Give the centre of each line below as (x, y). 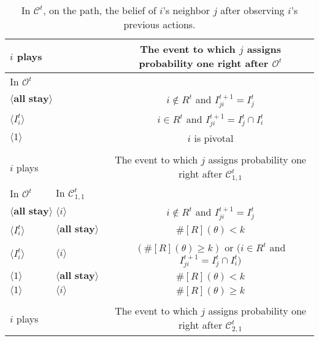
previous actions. (159, 24)
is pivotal (214, 138)
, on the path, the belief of (100, 10)
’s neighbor (186, 10)
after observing (252, 10)
